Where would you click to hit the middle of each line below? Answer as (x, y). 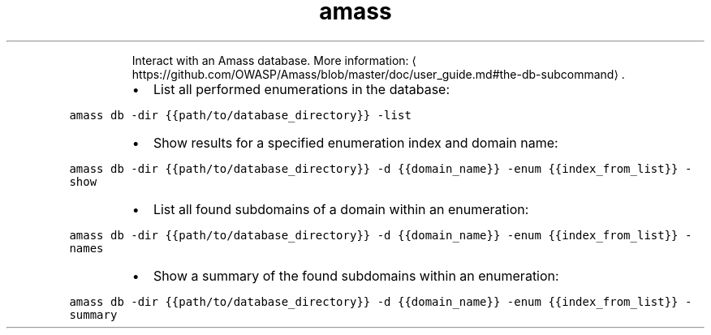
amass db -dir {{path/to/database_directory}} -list (240, 115)
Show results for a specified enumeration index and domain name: (355, 142)
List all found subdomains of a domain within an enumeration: (341, 209)
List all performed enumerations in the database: (302, 89)
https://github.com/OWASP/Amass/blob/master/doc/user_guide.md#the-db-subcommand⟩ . (378, 74)
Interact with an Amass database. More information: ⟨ (274, 60)
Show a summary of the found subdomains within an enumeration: (356, 275)
